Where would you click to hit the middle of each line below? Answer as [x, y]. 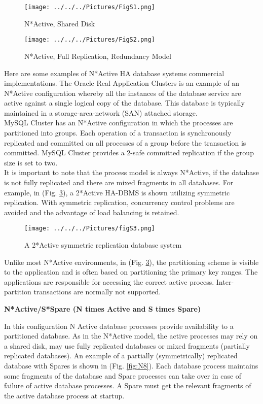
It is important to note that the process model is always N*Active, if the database [131, 172]
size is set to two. [31, 162]
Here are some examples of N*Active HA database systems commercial [114, 73]
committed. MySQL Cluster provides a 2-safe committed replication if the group [129, 153]
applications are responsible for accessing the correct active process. [109, 281]
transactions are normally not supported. [97, 292]
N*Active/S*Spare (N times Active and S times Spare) [103, 309]
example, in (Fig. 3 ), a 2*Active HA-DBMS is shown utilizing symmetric [117, 192]
